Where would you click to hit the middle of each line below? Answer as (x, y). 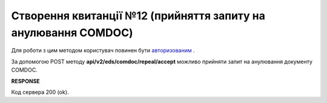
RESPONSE (26, 81)
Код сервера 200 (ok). (40, 92)
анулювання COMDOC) (72, 33)
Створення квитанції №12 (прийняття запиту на (138, 16)
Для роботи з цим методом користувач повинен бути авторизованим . (103, 51)
